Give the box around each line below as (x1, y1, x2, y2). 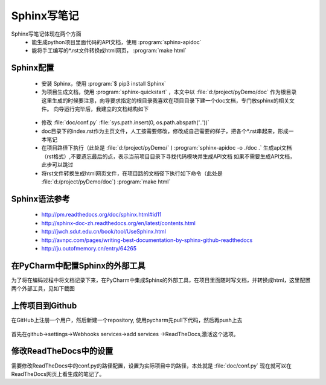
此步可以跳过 (41, 161, 74, 168)
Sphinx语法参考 (11, 194, 71, 204)
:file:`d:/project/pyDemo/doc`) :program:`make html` (41, 178, 171, 185)
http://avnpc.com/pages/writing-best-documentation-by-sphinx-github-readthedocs (41, 236, 253, 244)
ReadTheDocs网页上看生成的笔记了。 (11, 370, 105, 377)
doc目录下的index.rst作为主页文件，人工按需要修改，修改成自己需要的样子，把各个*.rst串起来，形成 (41, 127, 289, 135)
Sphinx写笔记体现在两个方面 (11, 30, 81, 37)
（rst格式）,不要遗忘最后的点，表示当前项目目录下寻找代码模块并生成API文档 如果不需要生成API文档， (41, 153, 295, 160)
